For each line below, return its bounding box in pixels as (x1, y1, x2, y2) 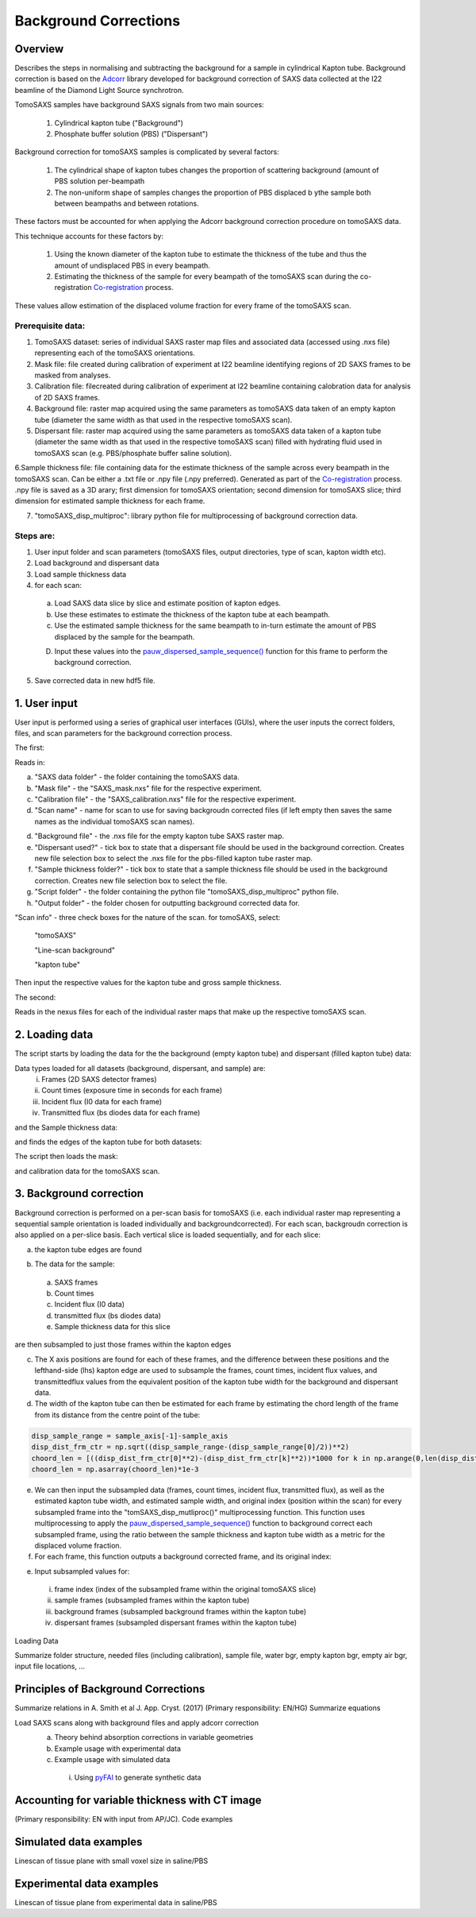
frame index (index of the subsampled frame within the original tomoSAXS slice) (54, 1585, 317, 1594)
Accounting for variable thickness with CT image (14, 1794, 262, 1807)
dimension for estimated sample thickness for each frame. (14, 497, 205, 506)
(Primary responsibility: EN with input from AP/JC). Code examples (14, 1815, 233, 1824)
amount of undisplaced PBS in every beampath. (54, 261, 210, 270)
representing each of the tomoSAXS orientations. (34, 348, 196, 358)
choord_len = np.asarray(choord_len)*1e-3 (31, 1464, 199, 1474)
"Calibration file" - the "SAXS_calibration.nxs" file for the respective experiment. (34, 794, 297, 804)
